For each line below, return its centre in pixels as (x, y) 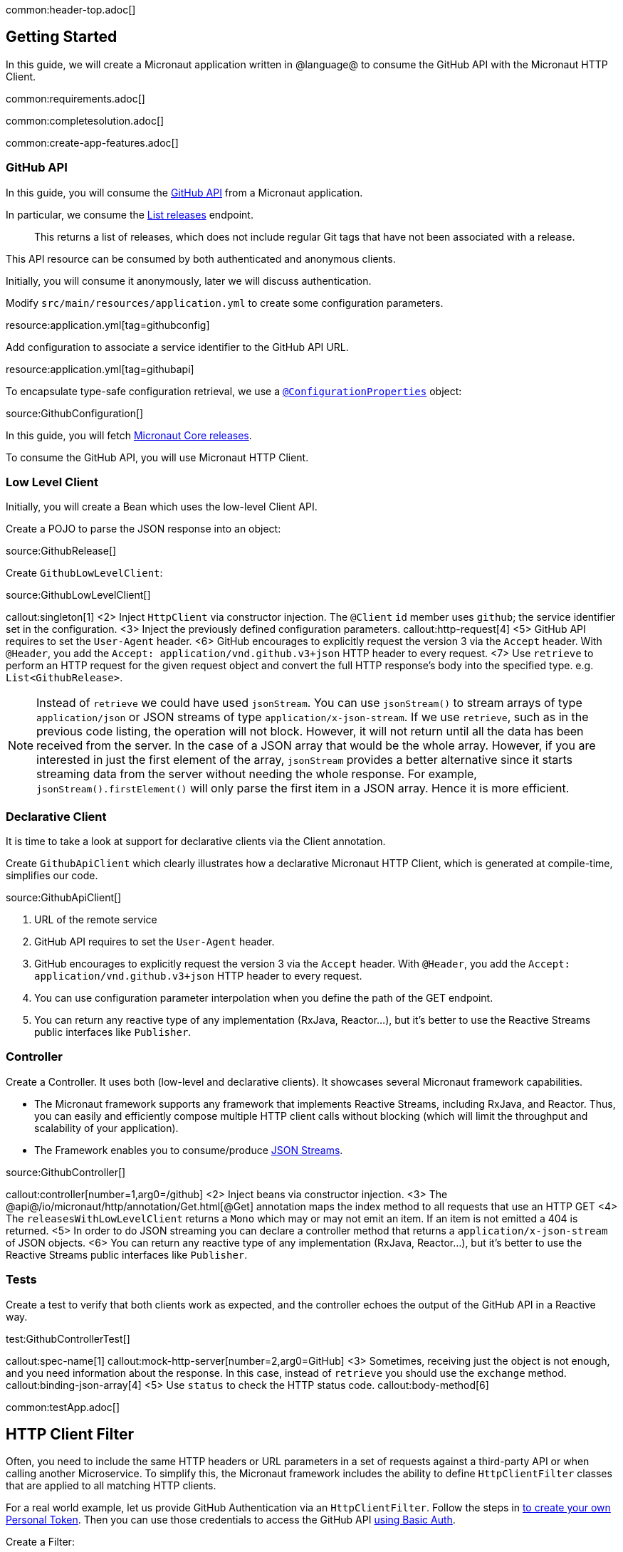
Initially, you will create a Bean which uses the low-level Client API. (162, 507)
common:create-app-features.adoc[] (92, 142)
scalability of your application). (106, 1128)
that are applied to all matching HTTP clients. (111, 1486)
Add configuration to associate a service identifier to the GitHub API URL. (177, 347)
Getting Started (62, 37)
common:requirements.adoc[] (75, 98)
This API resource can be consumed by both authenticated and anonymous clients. (201, 258)
